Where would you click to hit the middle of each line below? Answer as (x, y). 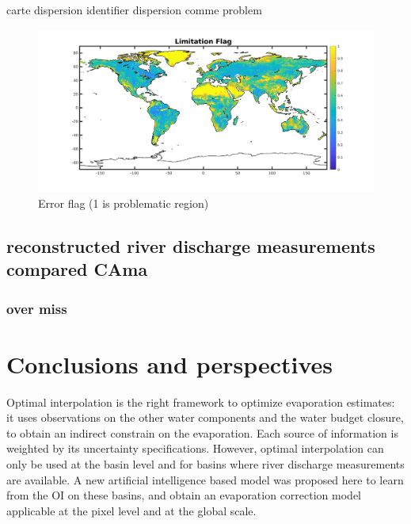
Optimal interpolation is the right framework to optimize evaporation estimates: (201, 402)
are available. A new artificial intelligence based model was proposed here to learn (205, 479)
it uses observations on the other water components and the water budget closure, (205, 417)
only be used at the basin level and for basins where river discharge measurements (205, 464)
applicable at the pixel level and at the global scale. (131, 510)
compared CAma (77, 269)
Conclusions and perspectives (170, 363)
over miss (37, 308)
